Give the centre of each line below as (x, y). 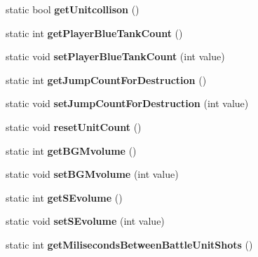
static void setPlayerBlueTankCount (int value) (115, 56)
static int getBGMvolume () (71, 150)
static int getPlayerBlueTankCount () (94, 33)
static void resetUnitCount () (74, 126)
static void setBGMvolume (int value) (92, 174)
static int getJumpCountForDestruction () (106, 79)
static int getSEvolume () (64, 197)
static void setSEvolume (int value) (85, 221)
